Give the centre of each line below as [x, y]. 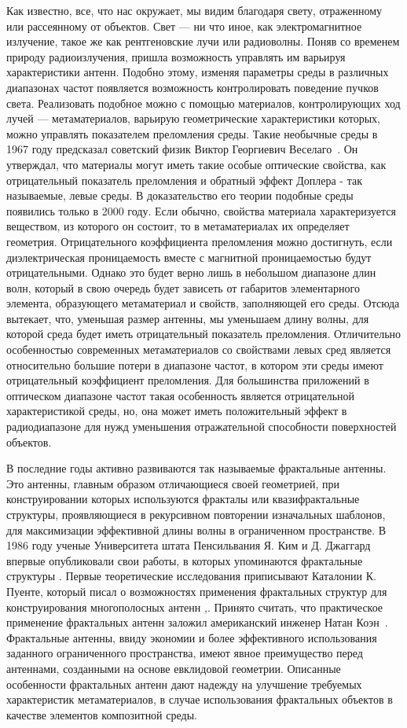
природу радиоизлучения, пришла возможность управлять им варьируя [176, 56]
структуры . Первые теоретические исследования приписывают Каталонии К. [191, 576]
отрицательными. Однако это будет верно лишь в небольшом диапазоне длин [191, 272]
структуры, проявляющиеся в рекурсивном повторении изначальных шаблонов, [196, 514]
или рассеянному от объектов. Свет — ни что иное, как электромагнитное [184, 26]
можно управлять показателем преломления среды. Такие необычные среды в [192, 133]
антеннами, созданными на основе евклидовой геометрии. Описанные [174, 668]
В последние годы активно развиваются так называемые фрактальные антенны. [196, 468]
